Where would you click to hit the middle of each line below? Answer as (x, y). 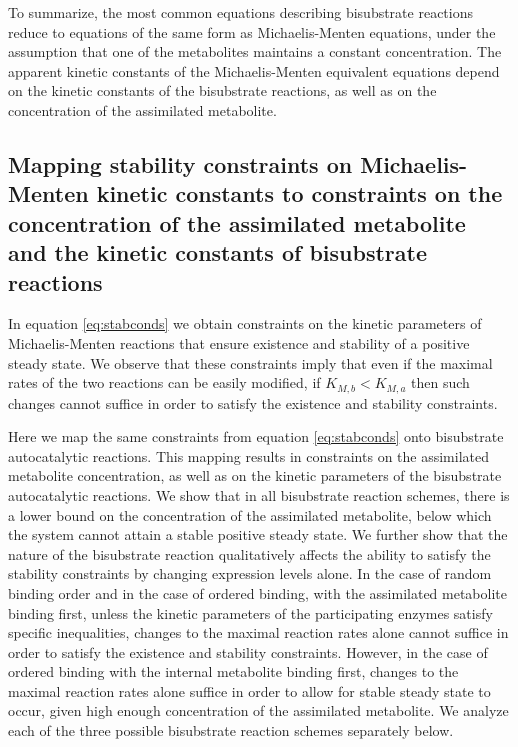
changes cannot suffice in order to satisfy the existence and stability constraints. (253, 402)
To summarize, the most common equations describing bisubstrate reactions (240, 12)
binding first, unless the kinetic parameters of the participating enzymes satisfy (250, 612)
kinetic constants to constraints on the (299, 193)
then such (440, 382)
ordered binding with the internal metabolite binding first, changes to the (233, 671)
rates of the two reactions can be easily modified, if (164, 382)
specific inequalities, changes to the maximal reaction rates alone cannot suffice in (258, 632)
